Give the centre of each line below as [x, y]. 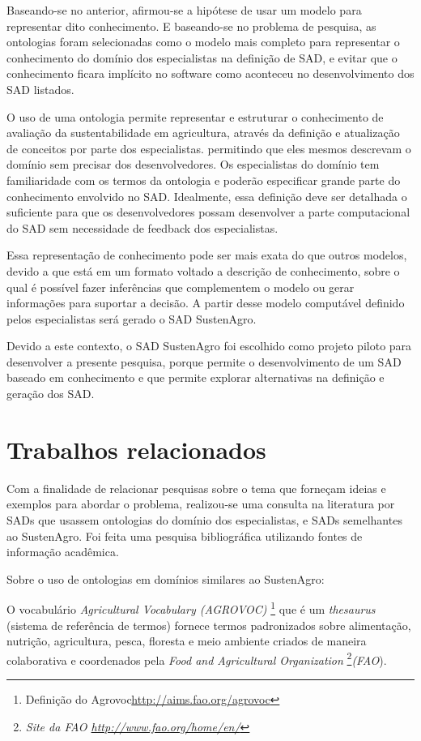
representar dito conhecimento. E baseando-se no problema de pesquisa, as [191, 26]
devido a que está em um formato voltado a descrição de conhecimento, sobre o [203, 270]
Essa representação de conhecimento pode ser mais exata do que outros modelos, [207, 255]
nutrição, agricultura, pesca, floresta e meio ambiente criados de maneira [187, 641]
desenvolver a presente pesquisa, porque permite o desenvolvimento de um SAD [204, 361]
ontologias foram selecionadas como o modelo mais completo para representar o [203, 42]
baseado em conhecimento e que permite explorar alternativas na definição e [196, 377]
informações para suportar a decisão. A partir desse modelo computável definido [206, 303]
